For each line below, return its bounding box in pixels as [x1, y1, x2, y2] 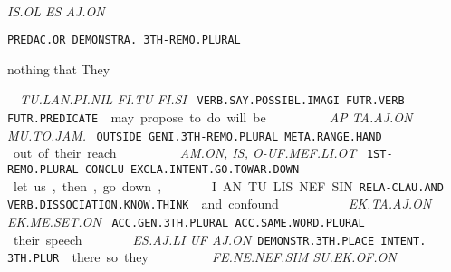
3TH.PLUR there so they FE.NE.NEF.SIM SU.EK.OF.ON [7, 248, 397, 267]
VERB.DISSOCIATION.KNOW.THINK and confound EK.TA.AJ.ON [7, 194, 432, 213]
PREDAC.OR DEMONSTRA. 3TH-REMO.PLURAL [7, 34, 241, 47]
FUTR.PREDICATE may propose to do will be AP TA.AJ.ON [7, 108, 413, 127]
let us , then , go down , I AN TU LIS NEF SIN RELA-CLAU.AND [13, 176, 444, 195]
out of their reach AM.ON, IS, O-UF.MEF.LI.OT [13, 143, 357, 162]
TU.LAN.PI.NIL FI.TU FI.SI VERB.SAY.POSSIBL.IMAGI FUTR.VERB [20, 90, 405, 109]
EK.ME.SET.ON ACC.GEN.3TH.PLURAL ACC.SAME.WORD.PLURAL [7, 212, 365, 231]
